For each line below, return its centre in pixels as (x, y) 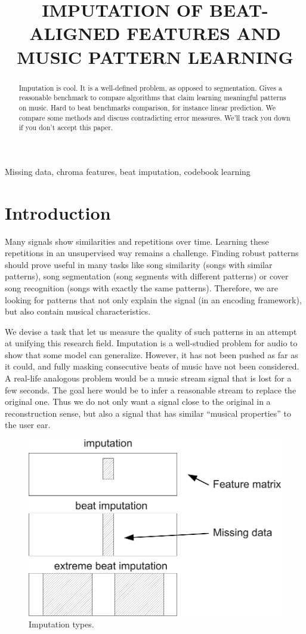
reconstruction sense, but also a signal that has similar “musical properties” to (148, 413)
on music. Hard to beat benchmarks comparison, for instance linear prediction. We (147, 107)
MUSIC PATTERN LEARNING (155, 56)
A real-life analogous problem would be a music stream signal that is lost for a (148, 378)
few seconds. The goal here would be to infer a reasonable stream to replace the (151, 390)
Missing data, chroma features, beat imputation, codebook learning (128, 171)
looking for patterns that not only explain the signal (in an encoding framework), (153, 299)
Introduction (58, 212)
